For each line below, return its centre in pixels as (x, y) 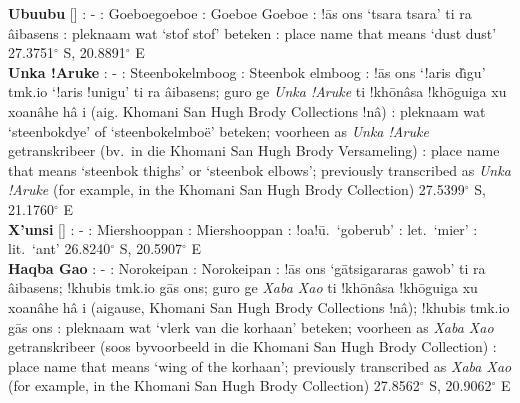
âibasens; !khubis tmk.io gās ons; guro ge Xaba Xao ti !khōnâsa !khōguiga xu (243, 287)
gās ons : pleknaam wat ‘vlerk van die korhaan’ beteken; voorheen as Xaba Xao (251, 326)
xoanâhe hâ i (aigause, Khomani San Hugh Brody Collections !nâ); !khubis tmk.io (259, 306)
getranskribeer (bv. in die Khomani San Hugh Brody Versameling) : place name (254, 150)
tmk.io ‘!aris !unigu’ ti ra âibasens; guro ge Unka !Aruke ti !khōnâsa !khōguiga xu (257, 91)
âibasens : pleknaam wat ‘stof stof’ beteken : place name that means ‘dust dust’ (252, 32)
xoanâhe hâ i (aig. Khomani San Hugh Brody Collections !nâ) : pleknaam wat (247, 110)
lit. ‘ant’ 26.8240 (59, 248)
